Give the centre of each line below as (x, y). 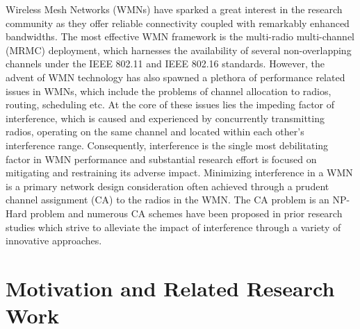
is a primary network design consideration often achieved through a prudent (167, 186)
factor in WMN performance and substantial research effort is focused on (161, 159)
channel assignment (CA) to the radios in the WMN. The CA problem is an (167, 200)
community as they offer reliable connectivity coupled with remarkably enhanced (178, 23)
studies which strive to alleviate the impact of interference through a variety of (173, 227)
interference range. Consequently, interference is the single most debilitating (167, 145)
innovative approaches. (54, 241)
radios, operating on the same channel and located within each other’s (155, 132)
